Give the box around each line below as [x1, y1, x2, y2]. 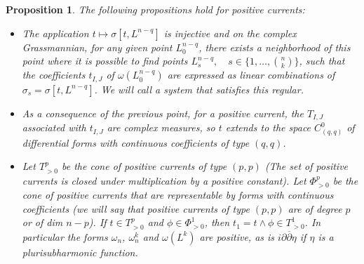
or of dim [22, 215, 63, 230]
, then [204, 215, 230, 230]
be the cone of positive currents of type [62, 159, 227, 173]
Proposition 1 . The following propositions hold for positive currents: [6, 2, 305, 16]
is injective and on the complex [163, 25, 297, 40]
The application [22, 25, 89, 40]
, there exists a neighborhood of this [198, 39, 351, 54]
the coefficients [22, 67, 86, 82]
